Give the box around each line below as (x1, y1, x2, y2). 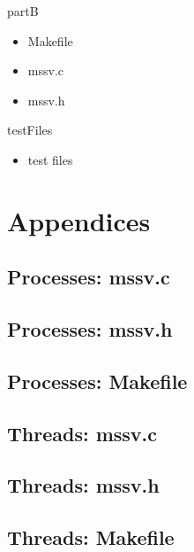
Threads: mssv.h (7, 471, 160, 499)
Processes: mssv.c (7, 263, 170, 291)
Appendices (7, 202, 151, 238)
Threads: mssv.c (7, 419, 158, 447)
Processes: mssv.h (7, 315, 173, 343)
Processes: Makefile (7, 367, 188, 394)
